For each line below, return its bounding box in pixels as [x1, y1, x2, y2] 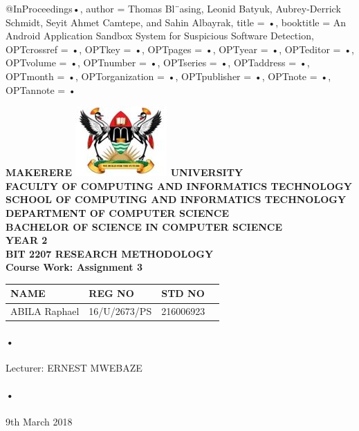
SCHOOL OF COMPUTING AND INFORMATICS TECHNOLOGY [6, 192, 347, 207]
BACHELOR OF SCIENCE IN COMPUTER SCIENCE [6, 219, 283, 233]
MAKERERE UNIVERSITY [6, 165, 243, 180]
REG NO [89, 286, 134, 300]
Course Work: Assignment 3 [6, 260, 142, 274]
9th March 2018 [6, 414, 73, 428]
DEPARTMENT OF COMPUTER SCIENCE [6, 205, 230, 220]
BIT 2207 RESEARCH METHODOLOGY [6, 246, 214, 260]
